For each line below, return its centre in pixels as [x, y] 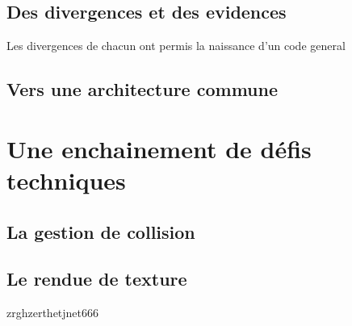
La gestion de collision [101, 231]
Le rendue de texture [97, 279]
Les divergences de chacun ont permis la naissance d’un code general [176, 46]
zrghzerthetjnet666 [53, 313]
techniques [66, 180]
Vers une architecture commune [142, 89]
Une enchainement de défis [159, 148]
